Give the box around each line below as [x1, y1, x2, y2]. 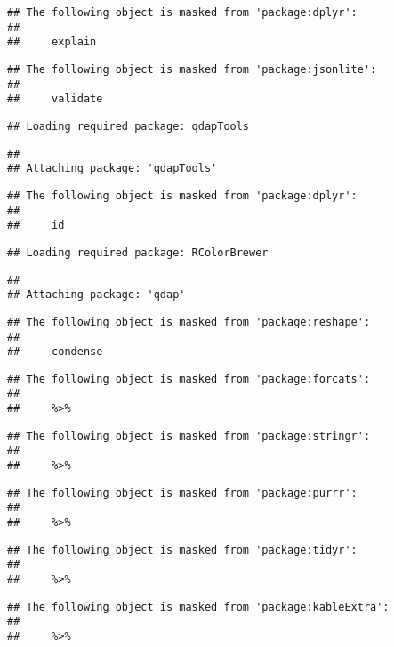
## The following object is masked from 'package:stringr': [7, 429, 371, 442]
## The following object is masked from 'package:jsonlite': [7, 62, 377, 76]
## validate [7, 93, 103, 106]
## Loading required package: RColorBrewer [7, 246, 269, 259]
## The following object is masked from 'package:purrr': [7, 486, 358, 499]
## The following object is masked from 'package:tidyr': [7, 543, 358, 556]
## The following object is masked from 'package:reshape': [7, 315, 371, 328]
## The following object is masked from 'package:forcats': [7, 372, 371, 385]
